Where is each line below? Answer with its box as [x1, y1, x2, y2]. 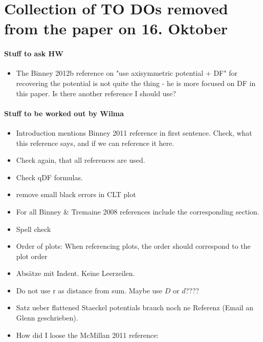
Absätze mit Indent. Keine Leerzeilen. [16, 268, 135, 279]
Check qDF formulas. [16, 172, 83, 182]
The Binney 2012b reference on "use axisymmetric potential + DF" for [16, 68, 237, 78]
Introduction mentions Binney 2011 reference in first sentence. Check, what [16, 127, 252, 138]
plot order [16, 250, 48, 261]
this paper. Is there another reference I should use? [16, 88, 176, 98]
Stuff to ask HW [4, 48, 63, 59]
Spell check [16, 223, 51, 234]
